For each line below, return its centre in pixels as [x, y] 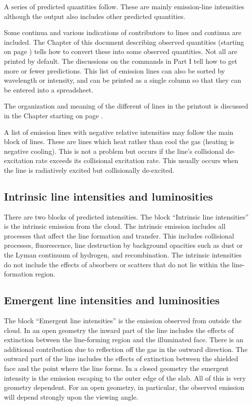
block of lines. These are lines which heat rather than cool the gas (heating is [119, 141]
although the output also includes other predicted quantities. [95, 16]
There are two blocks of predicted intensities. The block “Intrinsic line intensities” [126, 216]
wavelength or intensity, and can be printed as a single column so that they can [123, 80]
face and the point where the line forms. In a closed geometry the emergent [116, 368]
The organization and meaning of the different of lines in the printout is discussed [126, 106]
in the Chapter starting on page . [54, 115]
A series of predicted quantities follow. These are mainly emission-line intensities [124, 6]
